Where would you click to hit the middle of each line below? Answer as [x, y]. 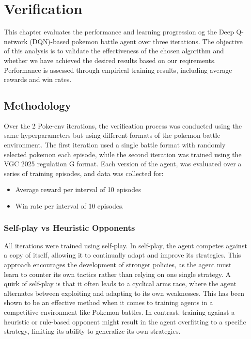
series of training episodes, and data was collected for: [84, 173]
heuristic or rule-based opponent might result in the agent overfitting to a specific [125, 321]
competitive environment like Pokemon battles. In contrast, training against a [119, 312]
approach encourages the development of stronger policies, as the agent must [118, 265]
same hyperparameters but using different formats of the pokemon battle [112, 135]
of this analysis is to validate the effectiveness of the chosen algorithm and [114, 51]
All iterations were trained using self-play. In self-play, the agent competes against [125, 245]
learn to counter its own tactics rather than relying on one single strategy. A [117, 274]
